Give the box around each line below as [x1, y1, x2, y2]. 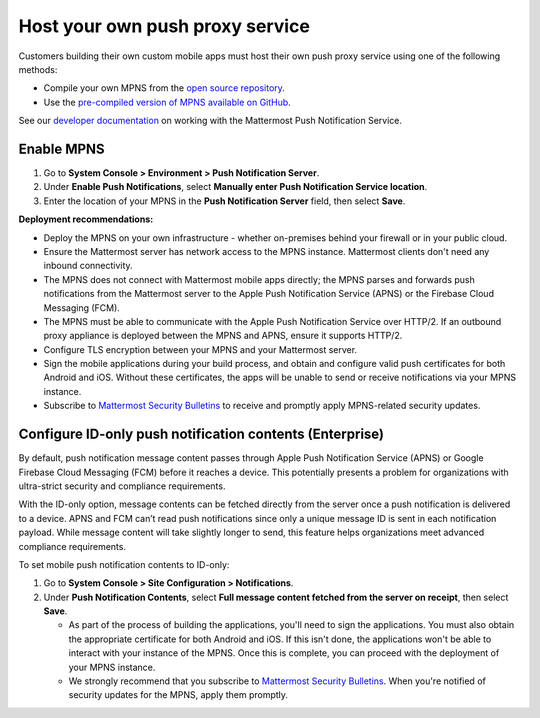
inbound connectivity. [43, 260, 134, 272]
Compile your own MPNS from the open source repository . [43, 82, 285, 94]
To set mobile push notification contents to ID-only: [18, 558, 230, 570]
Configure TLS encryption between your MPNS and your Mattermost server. [43, 343, 358, 355]
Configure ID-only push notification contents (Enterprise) [18, 426, 385, 443]
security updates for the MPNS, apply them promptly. [68, 689, 289, 701]
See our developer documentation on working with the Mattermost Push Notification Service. [18, 115, 402, 127]
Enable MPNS [18, 140, 105, 157]
